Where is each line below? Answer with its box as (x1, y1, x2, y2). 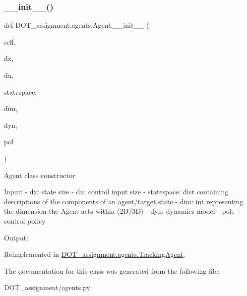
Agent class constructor (4, 170, 75, 180)
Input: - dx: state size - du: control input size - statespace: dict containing (4, 186, 229, 197)
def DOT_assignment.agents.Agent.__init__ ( (4, 20, 149, 30)
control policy (4, 215, 46, 226)
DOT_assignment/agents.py (4, 282, 90, 293)
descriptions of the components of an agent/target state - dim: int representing (4, 196, 244, 206)
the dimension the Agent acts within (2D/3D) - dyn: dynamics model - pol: (4, 206, 234, 216)
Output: (4, 232, 29, 242)
